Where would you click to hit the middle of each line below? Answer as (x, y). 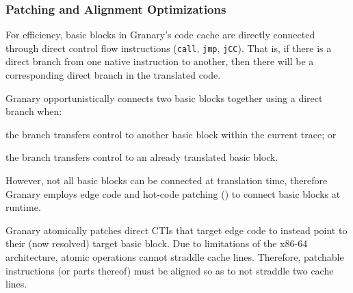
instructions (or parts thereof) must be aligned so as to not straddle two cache (170, 270)
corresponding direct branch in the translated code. (113, 75)
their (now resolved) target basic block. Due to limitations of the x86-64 (157, 243)
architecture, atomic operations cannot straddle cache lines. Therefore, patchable (175, 257)
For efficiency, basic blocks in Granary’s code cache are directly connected (160, 35)
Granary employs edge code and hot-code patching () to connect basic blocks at (173, 193)
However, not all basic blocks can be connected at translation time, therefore (167, 180)
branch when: (34, 111)
